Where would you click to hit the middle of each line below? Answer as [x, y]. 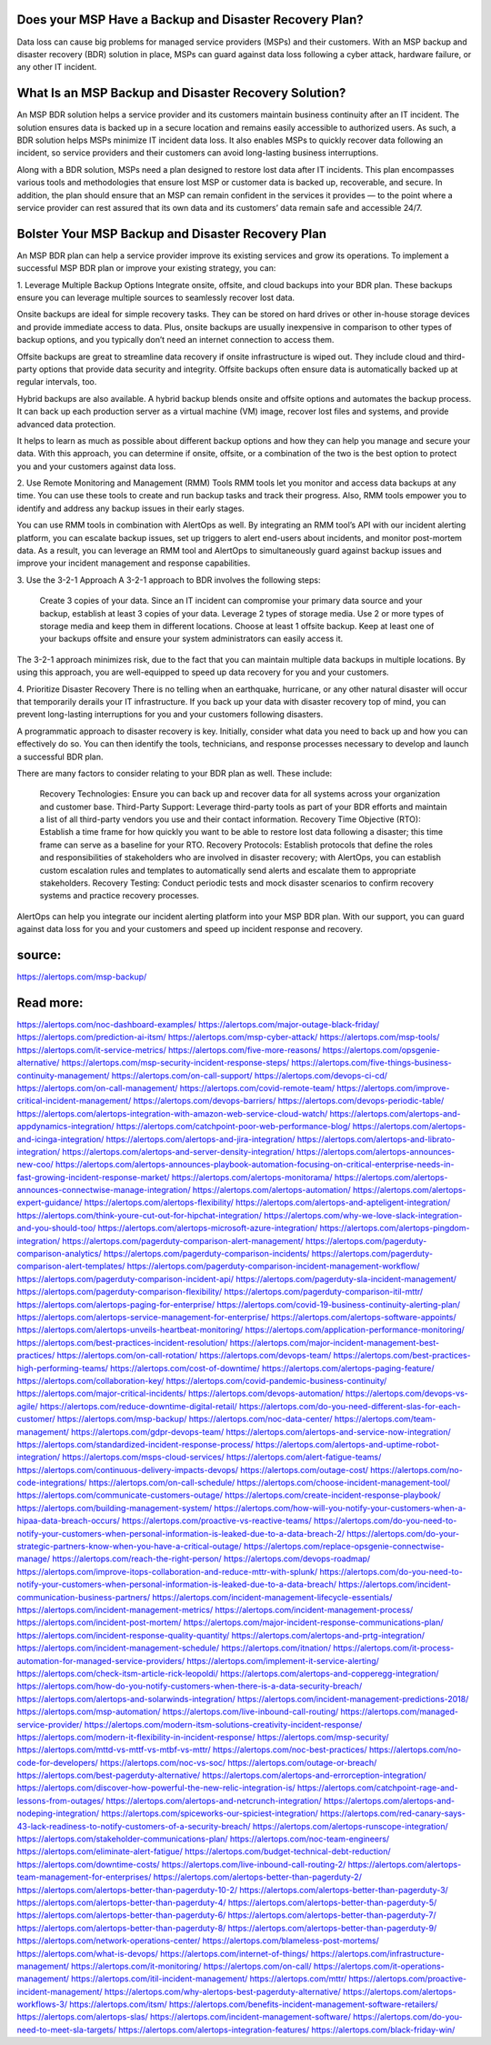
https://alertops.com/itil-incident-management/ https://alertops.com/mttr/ [209, 1979]
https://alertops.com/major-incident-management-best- [335, 1342]
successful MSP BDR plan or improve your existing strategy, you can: [146, 268]
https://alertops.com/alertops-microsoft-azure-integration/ [208, 1228]
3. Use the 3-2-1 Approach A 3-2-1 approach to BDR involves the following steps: [169, 580]
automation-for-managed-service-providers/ [101, 1660]
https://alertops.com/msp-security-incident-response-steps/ [175, 1063]
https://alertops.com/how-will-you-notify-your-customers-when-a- [341, 1508]
